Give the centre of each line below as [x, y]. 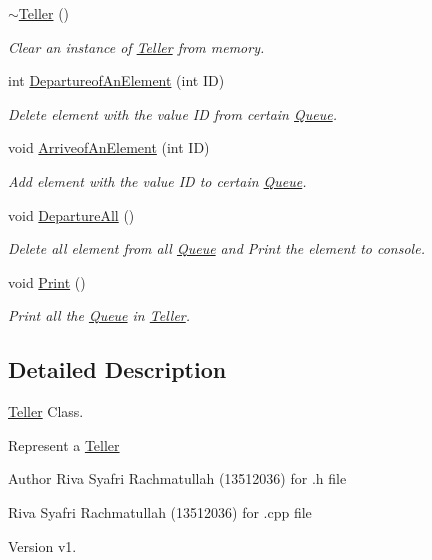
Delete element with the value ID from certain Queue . [172, 113]
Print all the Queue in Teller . [99, 315]
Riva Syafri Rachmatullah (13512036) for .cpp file [160, 511]
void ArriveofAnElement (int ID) [109, 147]
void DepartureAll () [71, 214]
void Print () [47, 281]
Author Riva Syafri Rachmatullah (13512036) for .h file [177, 478]
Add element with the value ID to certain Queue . [157, 180]
